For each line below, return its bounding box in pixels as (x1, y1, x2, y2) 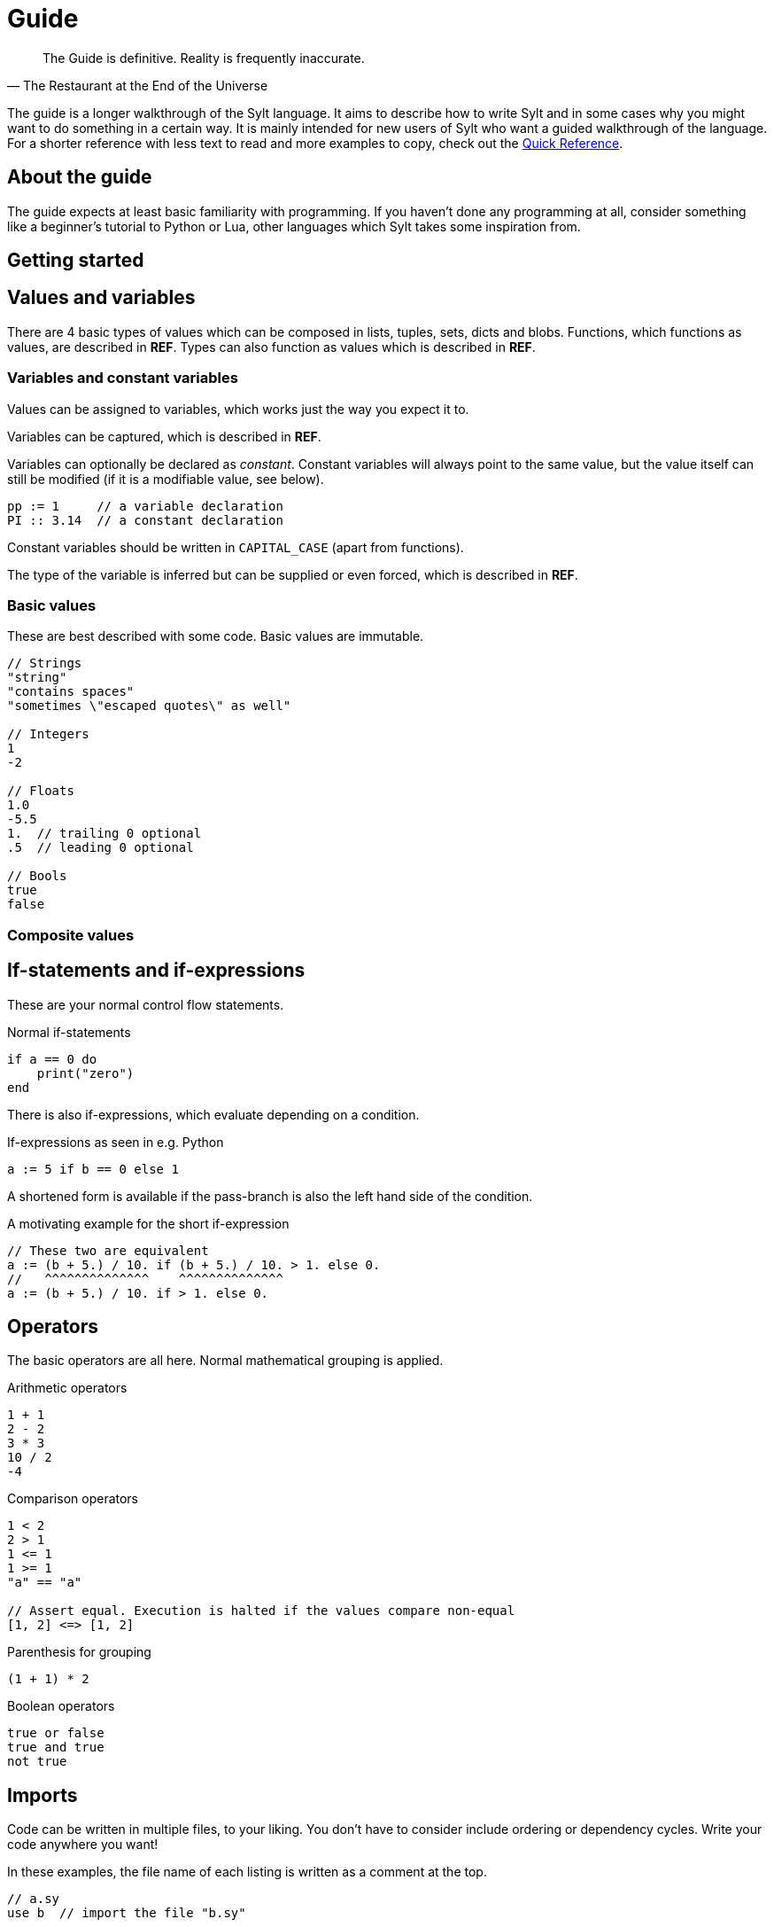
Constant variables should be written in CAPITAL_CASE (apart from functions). (7, 539, 464, 555)
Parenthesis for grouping (7, 1644, 151, 1660)
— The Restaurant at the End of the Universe (7, 77, 268, 93)
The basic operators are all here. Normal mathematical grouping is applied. (7, 1353, 444, 1369)
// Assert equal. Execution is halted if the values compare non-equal (7, 1603, 515, 1619)
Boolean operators (7, 1698, 115, 1714)
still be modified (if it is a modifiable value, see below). (7, 471, 324, 487)
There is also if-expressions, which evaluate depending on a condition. (7, 1106, 420, 1122)
